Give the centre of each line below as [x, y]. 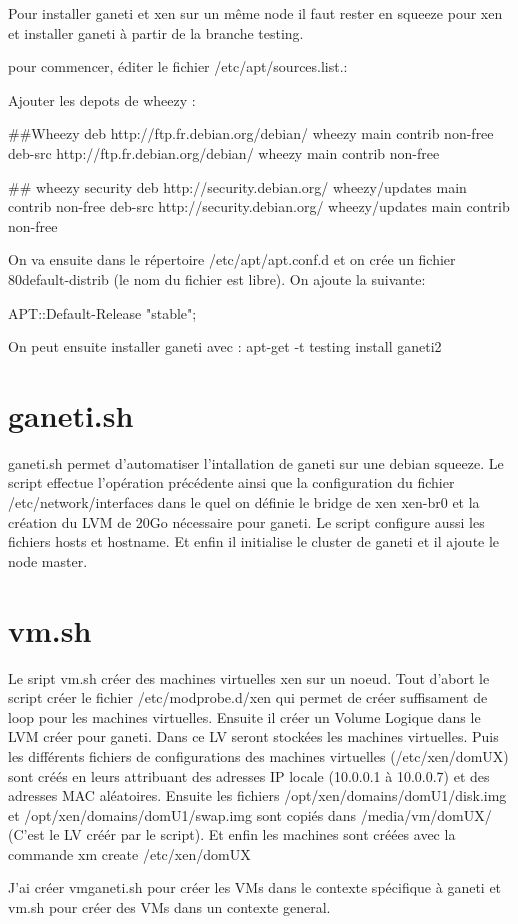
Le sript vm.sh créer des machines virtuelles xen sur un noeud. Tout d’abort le [249, 677]
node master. [48, 560]
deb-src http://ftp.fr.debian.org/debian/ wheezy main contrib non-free [224, 152]
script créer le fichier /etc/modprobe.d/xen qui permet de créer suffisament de [248, 697]
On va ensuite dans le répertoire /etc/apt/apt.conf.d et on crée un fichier [232, 259]
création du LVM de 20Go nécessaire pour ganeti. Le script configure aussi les [246, 521]
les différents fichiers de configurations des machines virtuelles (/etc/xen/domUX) [258, 755]
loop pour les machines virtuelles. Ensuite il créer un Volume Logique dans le [244, 716]
